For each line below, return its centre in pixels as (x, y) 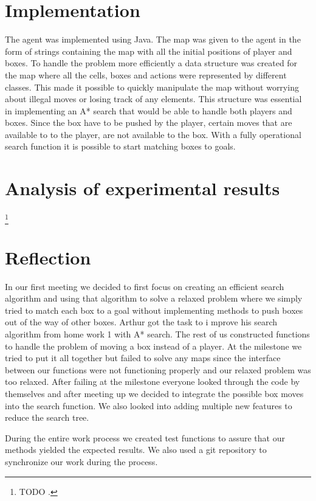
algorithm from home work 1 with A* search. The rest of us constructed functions (157, 334)
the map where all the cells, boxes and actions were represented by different (146, 74)
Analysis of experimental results (143, 188)
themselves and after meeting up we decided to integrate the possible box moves (154, 393)
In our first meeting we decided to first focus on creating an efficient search (145, 286)
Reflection (48, 257)
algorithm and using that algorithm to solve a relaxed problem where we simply (154, 298)
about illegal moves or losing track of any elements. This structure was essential (153, 99)
